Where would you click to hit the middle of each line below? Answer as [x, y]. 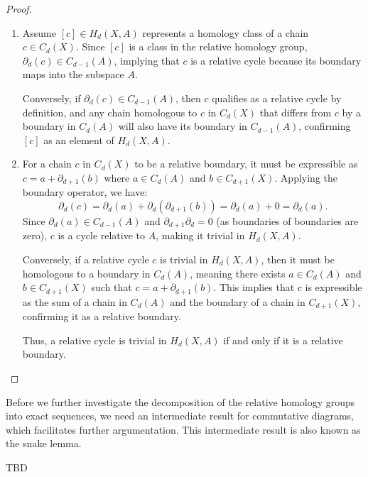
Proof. [19, 9]
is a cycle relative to [102, 235]
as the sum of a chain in [75, 301]
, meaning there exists [238, 273]
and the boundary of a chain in [238, 301]
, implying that [147, 60]
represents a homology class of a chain [226, 32]
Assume [39, 32]
